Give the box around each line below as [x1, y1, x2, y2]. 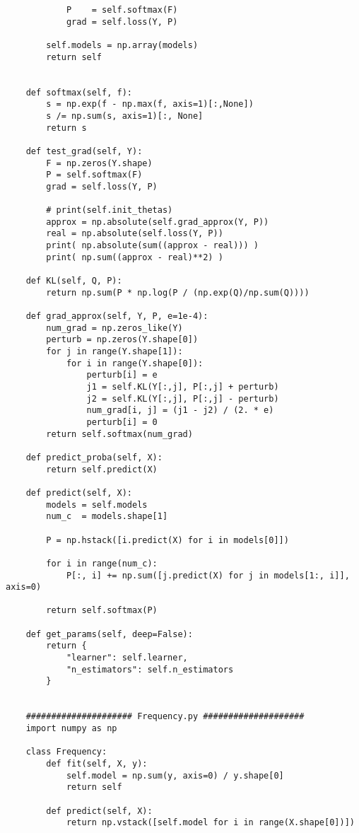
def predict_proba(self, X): [25, 452, 163, 462]
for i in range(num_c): [46, 558, 158, 569]
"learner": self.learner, [66, 653, 188, 663]
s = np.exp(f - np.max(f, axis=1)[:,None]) [46, 99, 254, 110]
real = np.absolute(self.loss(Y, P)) [46, 228, 223, 239]
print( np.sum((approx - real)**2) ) [46, 252, 223, 262]
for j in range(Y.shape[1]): [46, 346, 183, 357]
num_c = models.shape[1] [46, 511, 168, 522]
